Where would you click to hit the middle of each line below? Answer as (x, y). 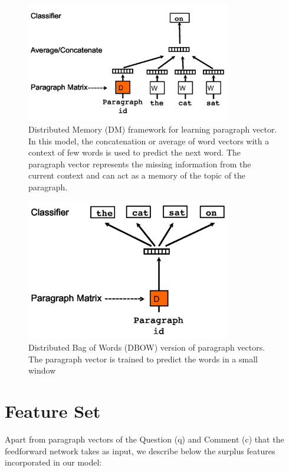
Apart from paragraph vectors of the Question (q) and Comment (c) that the (144, 439)
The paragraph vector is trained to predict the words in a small (143, 359)
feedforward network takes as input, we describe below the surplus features (140, 450)
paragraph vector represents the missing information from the (140, 164)
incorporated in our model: (53, 462)
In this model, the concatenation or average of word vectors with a (149, 141)
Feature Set (53, 410)
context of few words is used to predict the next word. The (135, 152)
